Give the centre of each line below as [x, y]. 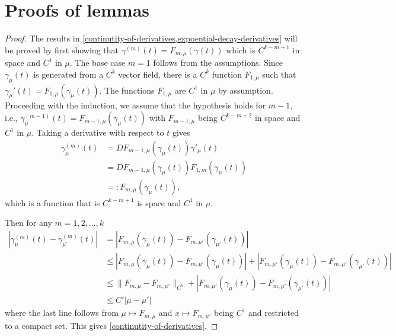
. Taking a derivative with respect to [98, 132]
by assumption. [246, 90]
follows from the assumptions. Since [218, 63]
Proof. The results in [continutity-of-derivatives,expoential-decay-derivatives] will [151, 38]
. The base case [98, 63]
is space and [159, 202]
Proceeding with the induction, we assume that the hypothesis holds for [135, 105]
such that [279, 74]
